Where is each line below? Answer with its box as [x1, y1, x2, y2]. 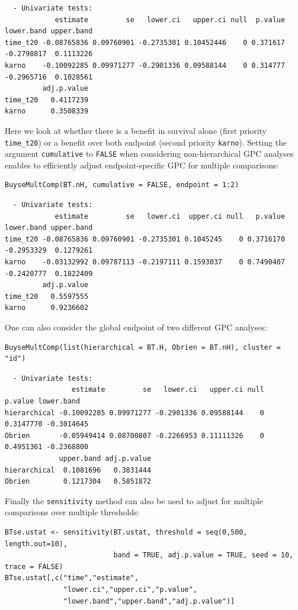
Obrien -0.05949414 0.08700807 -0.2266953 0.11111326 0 [5, 431, 264, 440]
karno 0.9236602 [5, 304, 89, 312]
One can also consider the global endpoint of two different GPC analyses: [5, 320, 267, 333]
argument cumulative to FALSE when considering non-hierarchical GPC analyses [5, 147, 294, 160]
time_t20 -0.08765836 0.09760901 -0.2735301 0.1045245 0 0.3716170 [5, 235, 285, 243]
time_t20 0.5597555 [5, 292, 89, 301]
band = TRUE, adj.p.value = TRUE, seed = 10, [113, 551, 293, 560]
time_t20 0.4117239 [5, 95, 89, 104]
